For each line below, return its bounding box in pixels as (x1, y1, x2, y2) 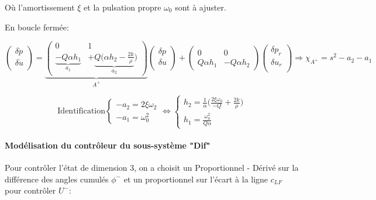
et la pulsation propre (84, 1, 161, 13)
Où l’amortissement (5, 1, 75, 13)
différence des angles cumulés (5, 173, 109, 185)
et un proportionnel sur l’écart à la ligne (123, 173, 268, 185)
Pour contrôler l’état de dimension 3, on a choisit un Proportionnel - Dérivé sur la (5, 161, 299, 174)
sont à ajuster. (175, 1, 226, 13)
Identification (57, 107, 106, 116)
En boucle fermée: (5, 20, 69, 33)
